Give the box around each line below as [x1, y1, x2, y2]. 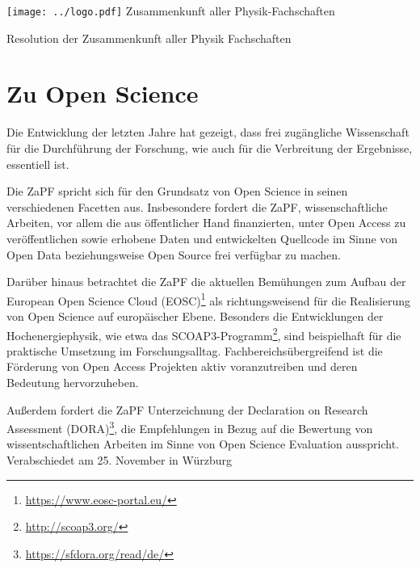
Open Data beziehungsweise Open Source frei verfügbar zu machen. [6, 246, 341, 263]
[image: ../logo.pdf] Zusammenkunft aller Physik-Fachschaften [6, 2, 335, 19]
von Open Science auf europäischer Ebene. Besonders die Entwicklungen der [6, 307, 384, 324]
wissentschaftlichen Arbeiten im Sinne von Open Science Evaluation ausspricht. [6, 435, 400, 452]
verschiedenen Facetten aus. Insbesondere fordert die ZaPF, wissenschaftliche [6, 198, 388, 215]
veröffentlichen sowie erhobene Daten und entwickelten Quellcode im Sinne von [6, 229, 398, 246]
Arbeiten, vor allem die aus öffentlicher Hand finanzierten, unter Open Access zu [6, 214, 406, 231]
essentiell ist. [6, 155, 69, 172]
